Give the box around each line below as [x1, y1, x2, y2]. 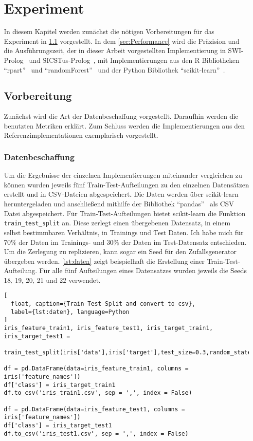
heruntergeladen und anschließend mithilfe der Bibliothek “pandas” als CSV [4, 199, 234, 209]
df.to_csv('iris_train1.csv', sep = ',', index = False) [4, 389, 192, 397]
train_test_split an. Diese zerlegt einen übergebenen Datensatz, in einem [4, 218, 231, 228]
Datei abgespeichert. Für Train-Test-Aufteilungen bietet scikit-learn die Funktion [4, 208, 246, 218]
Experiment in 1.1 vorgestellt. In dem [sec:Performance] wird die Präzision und [4, 36, 240, 46]
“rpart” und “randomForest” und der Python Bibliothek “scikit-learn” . [4, 64, 225, 74]
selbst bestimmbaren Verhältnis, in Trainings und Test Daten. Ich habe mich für [4, 227, 244, 237]
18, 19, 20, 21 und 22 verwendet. [4, 275, 101, 285]
